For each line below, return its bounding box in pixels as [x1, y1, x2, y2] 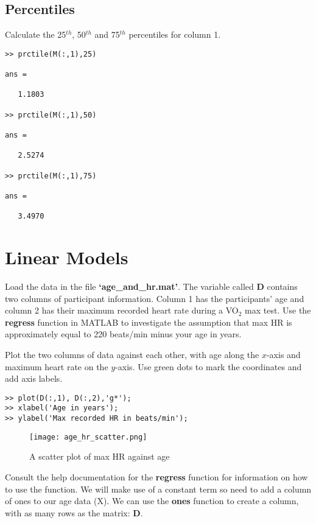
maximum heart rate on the [5, 360, 108, 373]
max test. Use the [245, 304, 311, 317]
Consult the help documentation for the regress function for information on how [5, 471, 308, 483]
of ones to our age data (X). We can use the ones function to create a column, [5, 494, 299, 507]
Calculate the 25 [5, 28, 66, 41]
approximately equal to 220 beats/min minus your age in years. [5, 328, 242, 340]
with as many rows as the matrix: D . [5, 506, 143, 519]
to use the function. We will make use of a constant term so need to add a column [5, 482, 312, 495]
